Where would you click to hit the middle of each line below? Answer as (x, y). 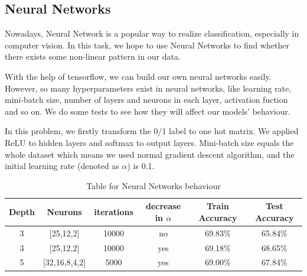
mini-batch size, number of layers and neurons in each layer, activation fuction (146, 100)
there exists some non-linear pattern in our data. (93, 56)
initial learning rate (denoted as (62, 166)
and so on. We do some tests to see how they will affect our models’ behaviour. (148, 111)
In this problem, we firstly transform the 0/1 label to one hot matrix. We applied (152, 131)
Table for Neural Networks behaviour (153, 185)
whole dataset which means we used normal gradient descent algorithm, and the (150, 154)
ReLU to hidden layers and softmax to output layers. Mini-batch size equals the (149, 142)
